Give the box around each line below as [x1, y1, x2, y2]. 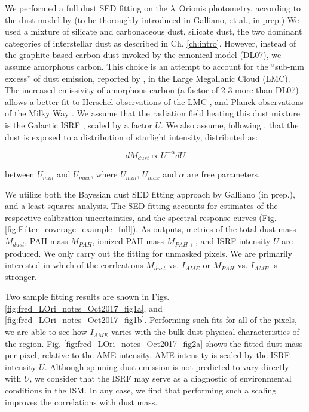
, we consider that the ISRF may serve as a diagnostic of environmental [29, 372, 292, 385]
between [5, 168, 35, 180]
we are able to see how [5, 325, 87, 338]
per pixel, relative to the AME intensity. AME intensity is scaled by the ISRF [5, 349, 290, 361]
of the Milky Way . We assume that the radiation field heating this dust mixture [5, 107, 300, 119]
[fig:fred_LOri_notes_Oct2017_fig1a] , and [5, 302, 163, 314]
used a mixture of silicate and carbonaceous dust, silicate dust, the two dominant [5, 25, 302, 38]
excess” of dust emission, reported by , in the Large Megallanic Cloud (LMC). [5, 72, 290, 84]
